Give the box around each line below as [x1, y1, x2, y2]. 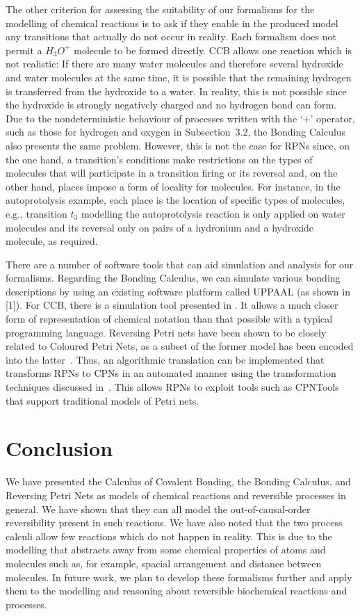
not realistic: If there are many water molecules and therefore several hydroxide [6, 56, 343, 71]
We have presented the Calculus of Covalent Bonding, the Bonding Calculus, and [6, 474, 351, 489]
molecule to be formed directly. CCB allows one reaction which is [74, 42, 352, 57]
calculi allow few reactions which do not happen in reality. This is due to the [6, 528, 332, 543]
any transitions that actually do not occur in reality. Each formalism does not [6, 29, 336, 44]
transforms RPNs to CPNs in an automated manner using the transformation [6, 366, 336, 380]
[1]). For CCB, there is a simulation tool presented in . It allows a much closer [6, 298, 338, 312]
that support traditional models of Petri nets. [6, 393, 199, 407]
